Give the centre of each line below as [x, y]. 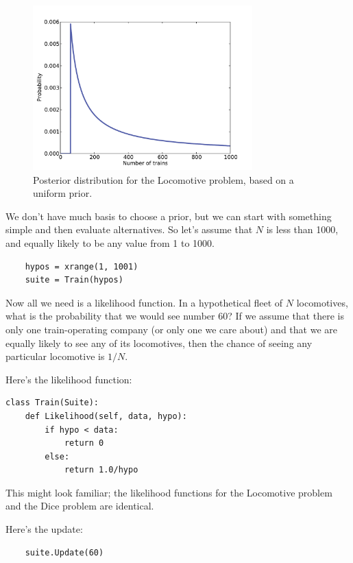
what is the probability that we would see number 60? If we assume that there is [175, 316]
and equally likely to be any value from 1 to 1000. [110, 242]
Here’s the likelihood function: [69, 379]
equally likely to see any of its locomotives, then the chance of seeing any [159, 343]
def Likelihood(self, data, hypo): [106, 416]
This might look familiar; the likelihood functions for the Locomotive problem [169, 492]
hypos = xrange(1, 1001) [82, 266]
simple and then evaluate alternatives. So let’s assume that [129, 229]
